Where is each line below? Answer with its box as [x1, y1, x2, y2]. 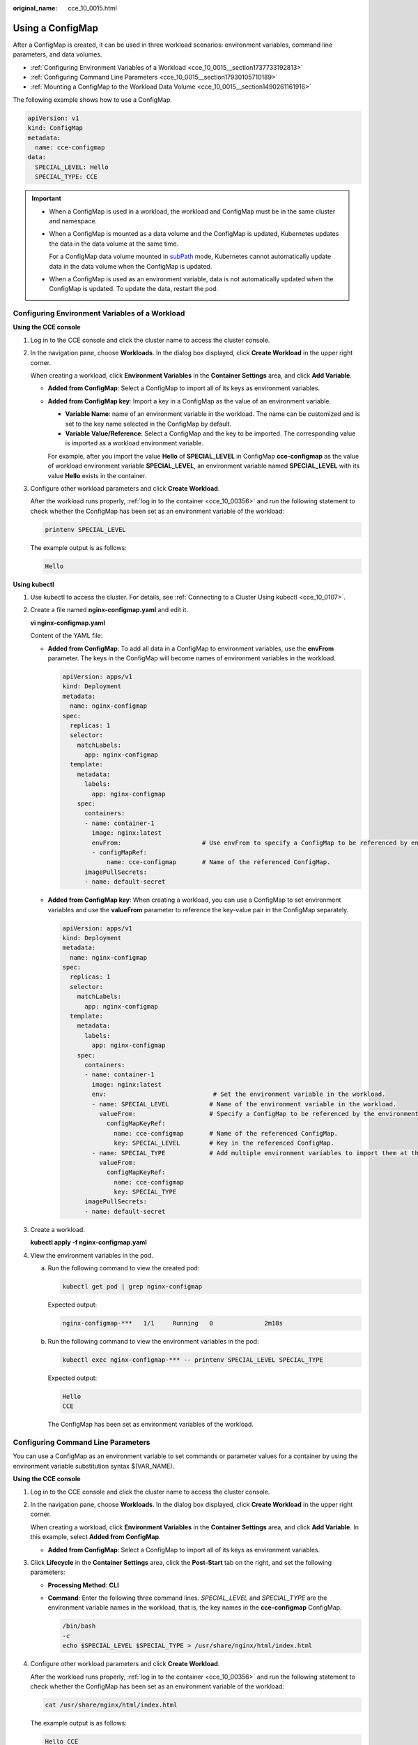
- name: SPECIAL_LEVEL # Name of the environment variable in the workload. [91, 1100, 397, 1108]
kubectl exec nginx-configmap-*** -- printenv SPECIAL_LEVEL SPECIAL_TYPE [62, 1356, 324, 1364]
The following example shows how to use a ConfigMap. [13, 95, 172, 104]
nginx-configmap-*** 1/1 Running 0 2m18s [62, 1319, 284, 1327]
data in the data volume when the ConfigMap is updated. [49, 262, 212, 270]
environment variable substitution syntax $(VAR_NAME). [13, 1462, 175, 1470]
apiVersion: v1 [27, 114, 79, 122]
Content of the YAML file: [30, 632, 103, 640]
